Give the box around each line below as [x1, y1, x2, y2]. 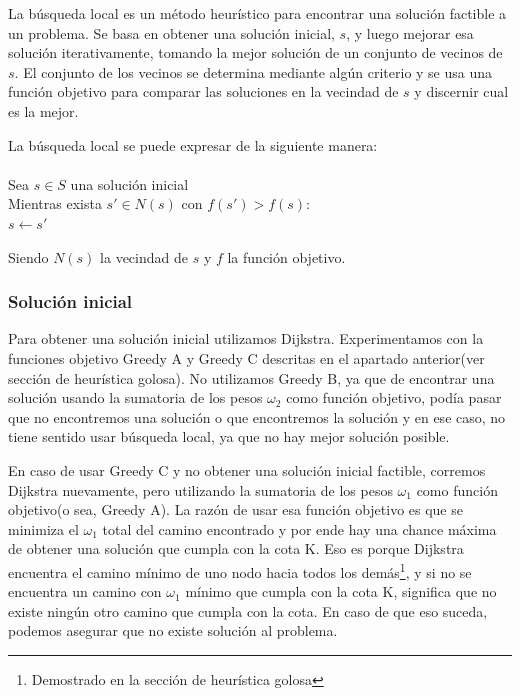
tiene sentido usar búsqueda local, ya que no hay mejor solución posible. [8, 426, 450, 447]
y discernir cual [414, 81, 509, 102]
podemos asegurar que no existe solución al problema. [8, 620, 338, 641]
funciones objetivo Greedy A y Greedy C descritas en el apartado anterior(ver [8, 347, 485, 368]
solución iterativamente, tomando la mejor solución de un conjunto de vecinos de [8, 42, 503, 63]
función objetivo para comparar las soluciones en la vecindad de [8, 81, 399, 102]
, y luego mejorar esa [346, 22, 474, 43]
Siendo [8, 246, 49, 267]
